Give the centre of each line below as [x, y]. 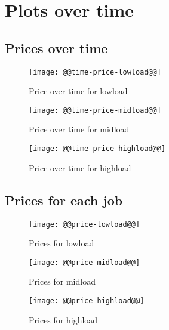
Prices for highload [63, 320]
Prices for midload [62, 281]
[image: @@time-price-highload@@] [97, 149]
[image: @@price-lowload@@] [84, 224]
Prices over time [56, 47]
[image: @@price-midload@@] [84, 262]
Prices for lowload [62, 243]
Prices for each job [64, 200]
